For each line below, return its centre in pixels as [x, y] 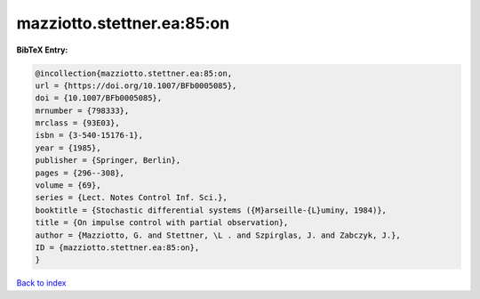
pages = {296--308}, [80, 173]
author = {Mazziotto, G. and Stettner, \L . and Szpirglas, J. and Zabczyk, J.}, [218, 235]
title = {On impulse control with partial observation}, [162, 223]
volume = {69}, [68, 186]
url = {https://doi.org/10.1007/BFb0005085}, [136, 85]
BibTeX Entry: [42, 50]
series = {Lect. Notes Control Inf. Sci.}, [132, 198]
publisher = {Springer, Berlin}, [108, 161]
